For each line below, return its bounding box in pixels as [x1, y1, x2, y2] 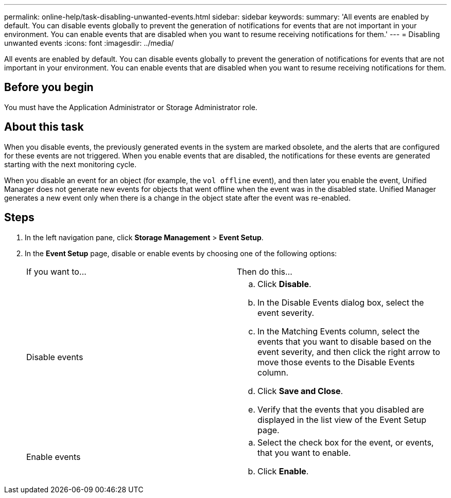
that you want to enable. [257, 447, 351, 458]
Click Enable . [257, 466, 309, 476]
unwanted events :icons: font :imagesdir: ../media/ [4, 39, 174, 47]
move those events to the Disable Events [257, 357, 415, 367]
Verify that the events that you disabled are [257, 404, 424, 415]
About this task [4, 120, 84, 134]
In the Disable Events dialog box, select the [257, 297, 424, 308]
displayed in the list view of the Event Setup [257, 414, 427, 425]
